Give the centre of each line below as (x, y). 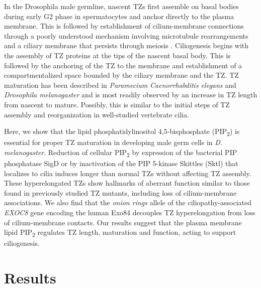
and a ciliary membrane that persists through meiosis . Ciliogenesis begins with (126, 45)
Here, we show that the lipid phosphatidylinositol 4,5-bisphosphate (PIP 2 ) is (122, 132)
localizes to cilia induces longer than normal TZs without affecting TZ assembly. (128, 173)
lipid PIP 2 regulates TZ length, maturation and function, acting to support (120, 233)
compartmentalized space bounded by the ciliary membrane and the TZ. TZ (121, 75)
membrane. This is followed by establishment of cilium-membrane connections (124, 26)
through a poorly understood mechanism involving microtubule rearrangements (126, 35)
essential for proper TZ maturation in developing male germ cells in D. (113, 142)
